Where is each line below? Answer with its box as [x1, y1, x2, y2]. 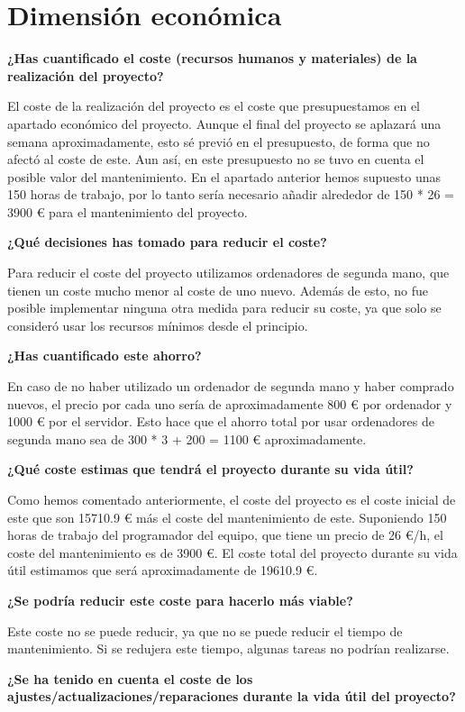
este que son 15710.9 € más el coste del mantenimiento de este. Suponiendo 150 [7, 507, 447, 526]
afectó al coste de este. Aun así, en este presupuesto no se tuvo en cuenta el [7, 150, 424, 169]
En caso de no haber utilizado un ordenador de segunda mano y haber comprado [7, 377, 454, 396]
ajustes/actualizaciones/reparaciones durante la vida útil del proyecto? [7, 687, 456, 706]
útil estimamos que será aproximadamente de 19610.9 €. [7, 561, 318, 580]
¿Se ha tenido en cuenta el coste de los [7, 669, 253, 688]
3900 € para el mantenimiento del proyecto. [7, 202, 248, 221]
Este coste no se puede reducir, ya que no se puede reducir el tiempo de [7, 621, 403, 640]
